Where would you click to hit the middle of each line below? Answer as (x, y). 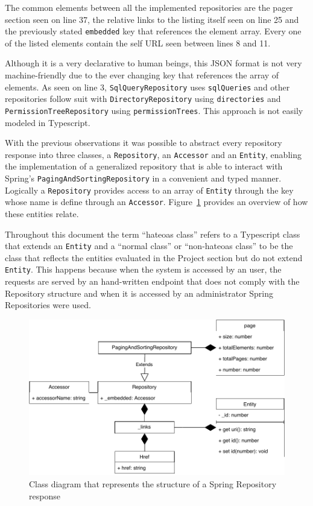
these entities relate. (42, 213)
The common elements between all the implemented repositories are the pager (149, 7)
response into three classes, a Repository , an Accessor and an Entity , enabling (153, 154)
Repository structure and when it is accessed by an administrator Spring (139, 293)
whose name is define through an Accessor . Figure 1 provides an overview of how (156, 202)
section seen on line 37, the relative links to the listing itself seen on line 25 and (152, 19)
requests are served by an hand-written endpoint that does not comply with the (152, 281)
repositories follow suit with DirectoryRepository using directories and (143, 99)
